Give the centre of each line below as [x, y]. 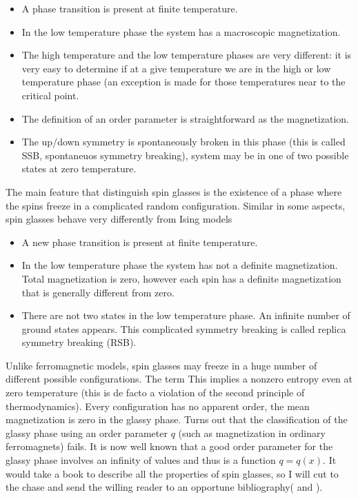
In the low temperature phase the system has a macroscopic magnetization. [181, 31]
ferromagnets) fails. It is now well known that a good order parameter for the [169, 446]
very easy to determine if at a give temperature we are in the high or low [176, 68]
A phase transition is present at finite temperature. [130, 8]
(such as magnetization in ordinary [252, 432]
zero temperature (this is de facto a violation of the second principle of [155, 393]
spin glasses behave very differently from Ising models [119, 219]
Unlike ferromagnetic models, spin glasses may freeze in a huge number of [161, 365]
